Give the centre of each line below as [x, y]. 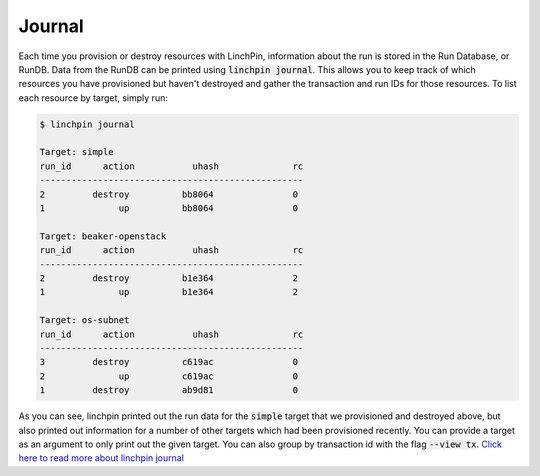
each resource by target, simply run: [93, 97]
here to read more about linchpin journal [101, 458]
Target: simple [76, 152]
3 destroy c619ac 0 [169, 362]
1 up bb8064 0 [169, 208]
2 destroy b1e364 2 [169, 278]
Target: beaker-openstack [103, 236]
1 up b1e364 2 [169, 292]
